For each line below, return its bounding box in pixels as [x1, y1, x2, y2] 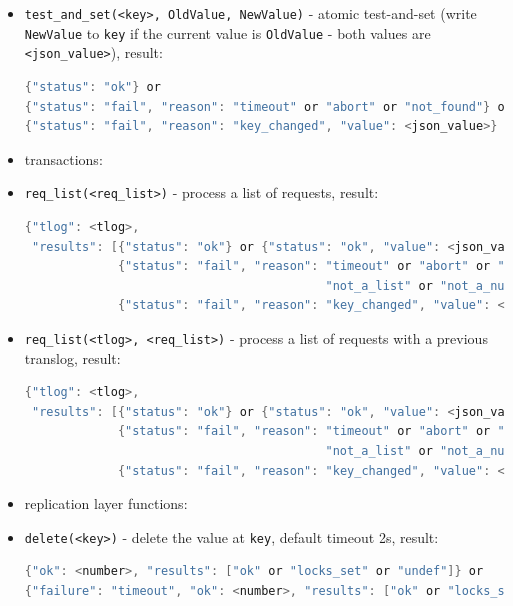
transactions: [24, 148, 103, 169]
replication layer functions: [24, 493, 188, 514]
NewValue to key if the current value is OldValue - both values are [24, 22, 431, 43]
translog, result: [24, 347, 121, 368]
